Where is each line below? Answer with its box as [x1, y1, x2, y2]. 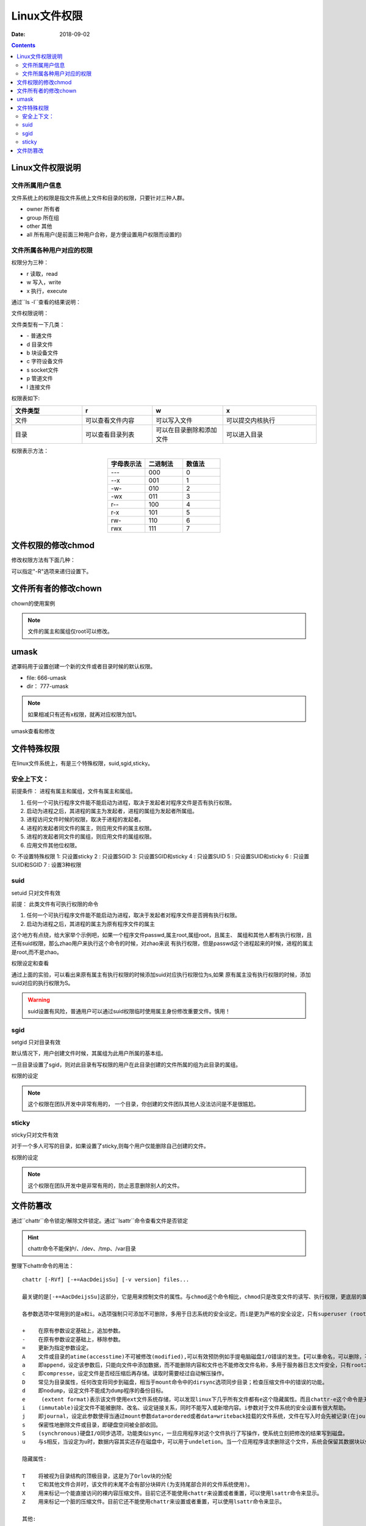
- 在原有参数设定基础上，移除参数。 [22, 1336, 124, 1343]
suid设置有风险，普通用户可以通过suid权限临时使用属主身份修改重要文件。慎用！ [27, 1007, 231, 1014]
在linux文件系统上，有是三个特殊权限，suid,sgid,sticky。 [11, 760, 154, 767]
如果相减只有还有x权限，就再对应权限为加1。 [27, 711, 140, 718]
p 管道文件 [26, 375, 53, 382]
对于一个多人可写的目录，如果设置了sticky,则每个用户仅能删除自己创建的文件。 [11, 1142, 210, 1150]
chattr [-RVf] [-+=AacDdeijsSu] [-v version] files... [22, 1276, 190, 1283]
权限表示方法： [11, 447, 49, 455]
